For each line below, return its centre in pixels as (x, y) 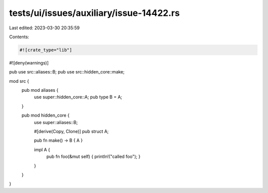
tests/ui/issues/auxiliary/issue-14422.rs (95, 13)
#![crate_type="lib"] (46, 50)
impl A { (42, 149)
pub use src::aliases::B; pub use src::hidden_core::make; (67, 72)
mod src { (19, 81)
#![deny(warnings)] (29, 63)
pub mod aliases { (40, 90)
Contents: (19, 37)
